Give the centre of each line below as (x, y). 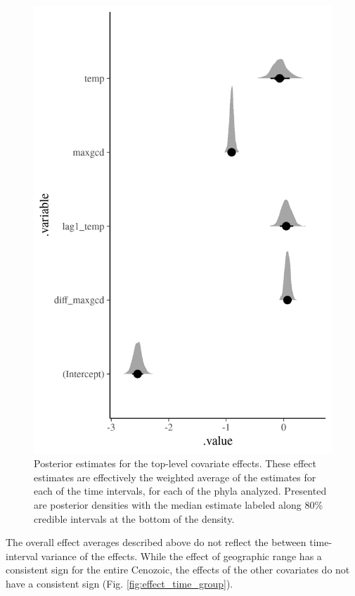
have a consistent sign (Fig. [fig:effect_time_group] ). (120, 583)
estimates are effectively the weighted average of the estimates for (175, 477)
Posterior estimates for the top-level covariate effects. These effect (175, 463)
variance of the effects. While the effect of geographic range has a (181, 556)
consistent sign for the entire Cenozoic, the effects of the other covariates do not (178, 570)
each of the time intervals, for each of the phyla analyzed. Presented (180, 491)
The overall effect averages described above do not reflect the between (156, 542)
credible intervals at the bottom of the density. (134, 518)
